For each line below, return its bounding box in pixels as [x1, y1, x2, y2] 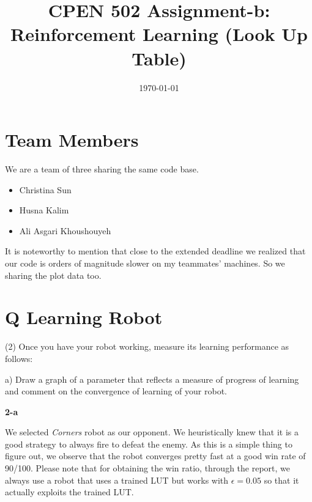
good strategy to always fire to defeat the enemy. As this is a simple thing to [5, 437, 292, 450]
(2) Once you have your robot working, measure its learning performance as [5, 340, 289, 353]
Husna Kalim [19, 204, 69, 216]
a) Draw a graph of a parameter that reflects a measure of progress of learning [5, 372, 299, 385]
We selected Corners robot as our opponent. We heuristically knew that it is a [5, 426, 299, 438]
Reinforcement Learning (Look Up [10, 21, 308, 46]
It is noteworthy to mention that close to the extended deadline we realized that [5, 245, 306, 257]
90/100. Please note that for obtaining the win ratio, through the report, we [5, 462, 291, 474]
